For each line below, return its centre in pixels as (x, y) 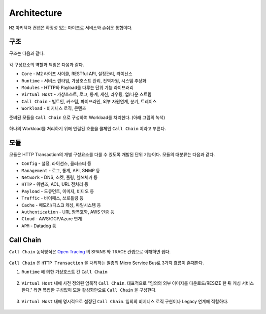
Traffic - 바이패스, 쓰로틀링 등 (52, 198)
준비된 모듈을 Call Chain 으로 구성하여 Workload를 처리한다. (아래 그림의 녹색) (87, 117)
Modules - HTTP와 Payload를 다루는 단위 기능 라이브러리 (78, 88)
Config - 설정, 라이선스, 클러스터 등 (56, 163)
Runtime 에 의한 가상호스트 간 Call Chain (65, 272)
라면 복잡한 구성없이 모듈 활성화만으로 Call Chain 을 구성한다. (95, 290)
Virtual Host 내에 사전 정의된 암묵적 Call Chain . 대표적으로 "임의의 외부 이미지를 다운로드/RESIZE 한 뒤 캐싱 (131, 283)
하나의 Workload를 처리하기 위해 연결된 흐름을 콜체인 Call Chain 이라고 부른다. (87, 128)
